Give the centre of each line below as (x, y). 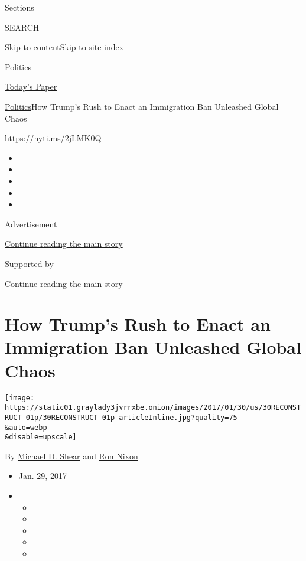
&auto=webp (26, 427)
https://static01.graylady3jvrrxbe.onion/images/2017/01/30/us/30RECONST (153, 408)
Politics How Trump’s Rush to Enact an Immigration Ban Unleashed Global (142, 106)
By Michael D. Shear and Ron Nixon (71, 456)
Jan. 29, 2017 (43, 476)
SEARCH (22, 27)
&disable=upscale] (41, 437)
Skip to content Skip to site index (64, 47)
